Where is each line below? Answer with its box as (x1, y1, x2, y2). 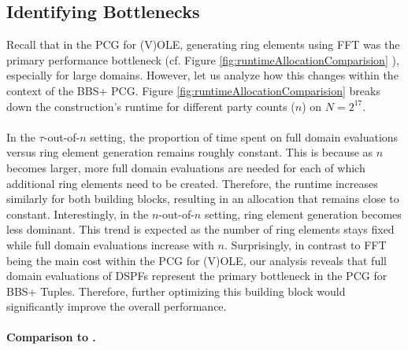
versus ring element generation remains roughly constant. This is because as (6, 144, 373, 160)
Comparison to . (6, 329, 96, 345)
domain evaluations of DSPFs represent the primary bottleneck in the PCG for (6, 267, 388, 284)
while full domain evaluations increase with (6, 236, 214, 252)
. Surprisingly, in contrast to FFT (224, 236, 387, 252)
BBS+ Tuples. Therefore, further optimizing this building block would (6, 282, 346, 299)
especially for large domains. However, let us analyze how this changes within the (6, 67, 399, 83)
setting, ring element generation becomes (204, 205, 402, 222)
